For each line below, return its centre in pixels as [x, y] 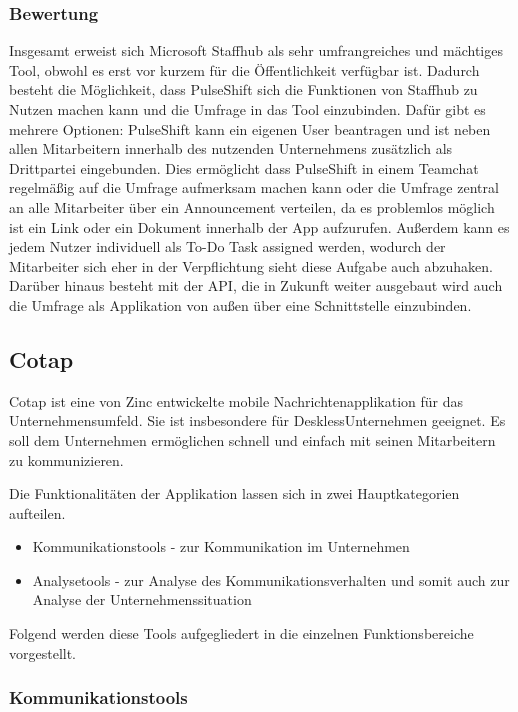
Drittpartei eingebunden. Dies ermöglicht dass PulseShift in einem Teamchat [244, 167]
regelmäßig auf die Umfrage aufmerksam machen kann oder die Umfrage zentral [254, 187]
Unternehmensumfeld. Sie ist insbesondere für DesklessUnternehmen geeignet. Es [257, 420]
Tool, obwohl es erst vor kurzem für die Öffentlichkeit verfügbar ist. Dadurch [244, 69]
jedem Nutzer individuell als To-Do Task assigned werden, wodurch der [227, 246]
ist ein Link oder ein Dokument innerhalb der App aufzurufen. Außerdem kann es [259, 226]
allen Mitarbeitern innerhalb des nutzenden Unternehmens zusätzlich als [231, 148]
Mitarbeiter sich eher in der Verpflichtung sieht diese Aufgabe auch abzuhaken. [251, 265]
